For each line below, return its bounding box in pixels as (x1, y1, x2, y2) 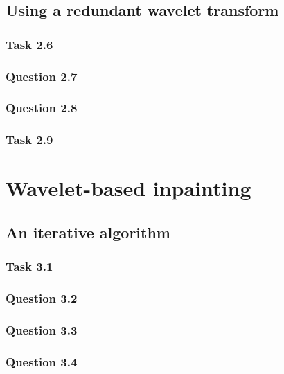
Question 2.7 (6, 67, 78, 84)
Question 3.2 (6, 290, 78, 307)
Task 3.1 (6, 258, 53, 275)
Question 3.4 (6, 353, 78, 370)
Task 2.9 (6, 131, 53, 148)
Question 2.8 (6, 99, 78, 116)
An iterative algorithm (6, 221, 170, 242)
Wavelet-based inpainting (6, 174, 251, 202)
